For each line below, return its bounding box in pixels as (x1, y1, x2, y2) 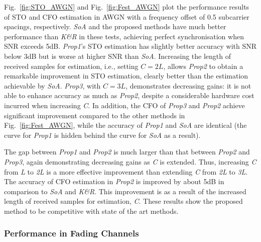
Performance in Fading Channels (4, 227, 139, 239)
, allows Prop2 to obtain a (163, 60, 243, 71)
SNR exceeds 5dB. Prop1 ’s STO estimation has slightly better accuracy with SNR (4, 41, 257, 51)
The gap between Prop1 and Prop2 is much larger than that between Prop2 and (4, 146, 250, 157)
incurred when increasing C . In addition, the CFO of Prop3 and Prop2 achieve (4, 100, 245, 110)
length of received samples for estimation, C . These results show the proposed (4, 196, 243, 206)
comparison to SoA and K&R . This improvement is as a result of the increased (4, 186, 246, 196)
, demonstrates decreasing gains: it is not (125, 80, 251, 91)
